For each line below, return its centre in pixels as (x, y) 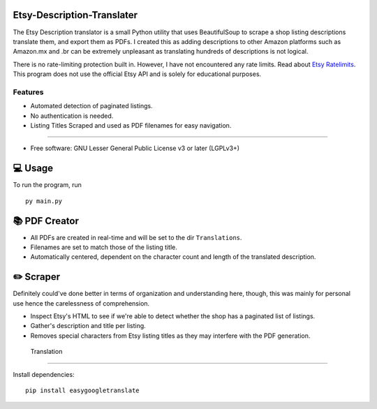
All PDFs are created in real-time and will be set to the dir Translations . (136, 237)
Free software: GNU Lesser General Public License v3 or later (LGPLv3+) (135, 148)
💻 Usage (33, 169)
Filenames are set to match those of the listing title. (104, 247)
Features (28, 92)
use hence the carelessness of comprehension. (81, 303)
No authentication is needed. (72, 116)
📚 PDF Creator (46, 221)
